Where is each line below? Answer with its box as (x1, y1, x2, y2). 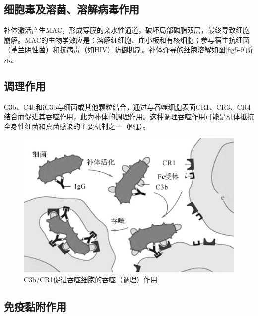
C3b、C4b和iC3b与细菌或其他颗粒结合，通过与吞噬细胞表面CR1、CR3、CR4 (4, 101, 251, 112)
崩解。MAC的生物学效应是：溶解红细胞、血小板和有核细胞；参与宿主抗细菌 (4, 34, 250, 45)
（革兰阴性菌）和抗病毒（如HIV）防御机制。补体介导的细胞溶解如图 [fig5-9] (4, 44, 246, 55)
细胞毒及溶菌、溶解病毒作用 (4, 1, 139, 17)
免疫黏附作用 (4, 298, 66, 314)
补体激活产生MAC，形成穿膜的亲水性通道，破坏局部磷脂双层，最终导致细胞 (4, 25, 250, 35)
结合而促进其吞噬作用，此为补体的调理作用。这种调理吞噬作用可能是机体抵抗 (4, 111, 254, 122)
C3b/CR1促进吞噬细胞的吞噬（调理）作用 (24, 274, 158, 284)
